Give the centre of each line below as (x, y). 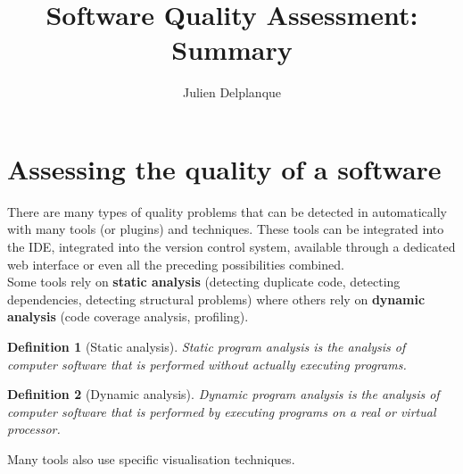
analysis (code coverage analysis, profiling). (128, 316)
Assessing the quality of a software (224, 168)
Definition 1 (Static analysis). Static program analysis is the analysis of (207, 346)
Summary (232, 50)
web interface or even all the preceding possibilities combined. (176, 264)
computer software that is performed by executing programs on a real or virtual (222, 411)
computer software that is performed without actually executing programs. (207, 364)
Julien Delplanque (232, 92)
